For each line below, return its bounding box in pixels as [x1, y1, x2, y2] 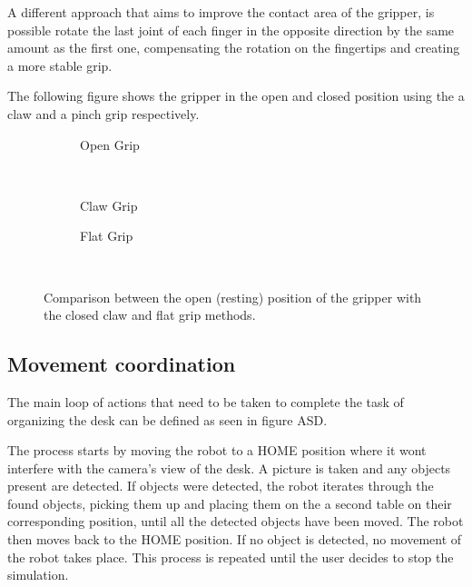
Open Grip [80, 134, 140, 154]
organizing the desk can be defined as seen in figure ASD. [7, 410, 328, 429]
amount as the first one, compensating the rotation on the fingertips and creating [7, 38, 460, 57]
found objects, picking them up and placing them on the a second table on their [7, 493, 452, 512]
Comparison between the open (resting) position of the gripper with [44, 287, 422, 306]
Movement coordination [7, 350, 236, 378]
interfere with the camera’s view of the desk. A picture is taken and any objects [7, 458, 451, 477]
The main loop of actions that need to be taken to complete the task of [7, 392, 404, 411]
